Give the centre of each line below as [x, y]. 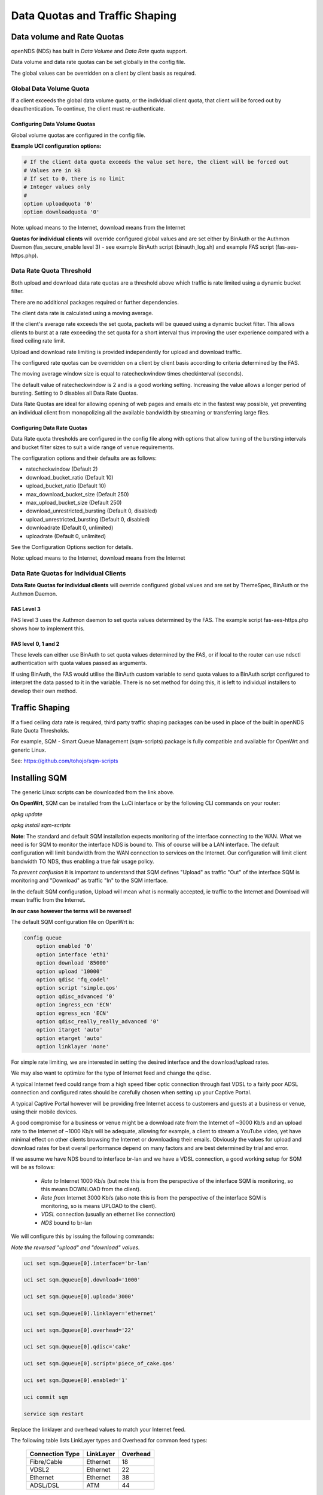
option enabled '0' [65, 946]
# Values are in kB [52, 170]
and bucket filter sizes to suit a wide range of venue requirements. [93, 447]
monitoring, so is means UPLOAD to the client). [99, 1206]
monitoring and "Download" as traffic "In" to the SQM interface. [89, 881]
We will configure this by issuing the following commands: [83, 1236]
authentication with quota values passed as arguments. [79, 663]
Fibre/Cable [46, 1462]
